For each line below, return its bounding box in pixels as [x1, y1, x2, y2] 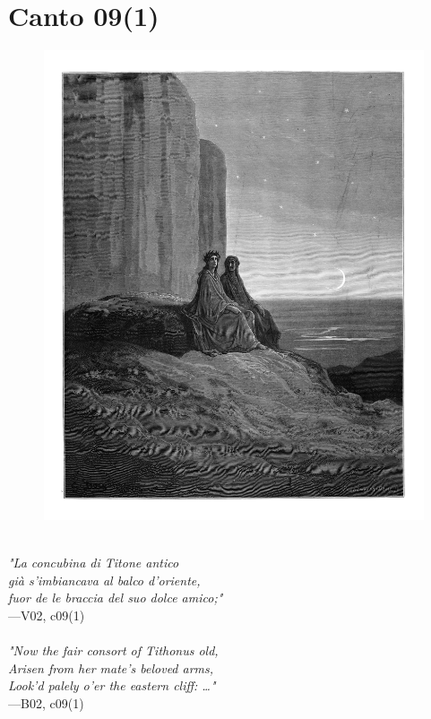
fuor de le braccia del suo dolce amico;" [8, 588, 223, 607]
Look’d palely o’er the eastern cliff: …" [8, 676, 216, 695]
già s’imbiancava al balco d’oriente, [8, 570, 201, 589]
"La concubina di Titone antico [8, 553, 179, 572]
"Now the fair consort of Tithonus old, [8, 641, 219, 660]
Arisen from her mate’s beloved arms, [8, 658, 214, 677]
